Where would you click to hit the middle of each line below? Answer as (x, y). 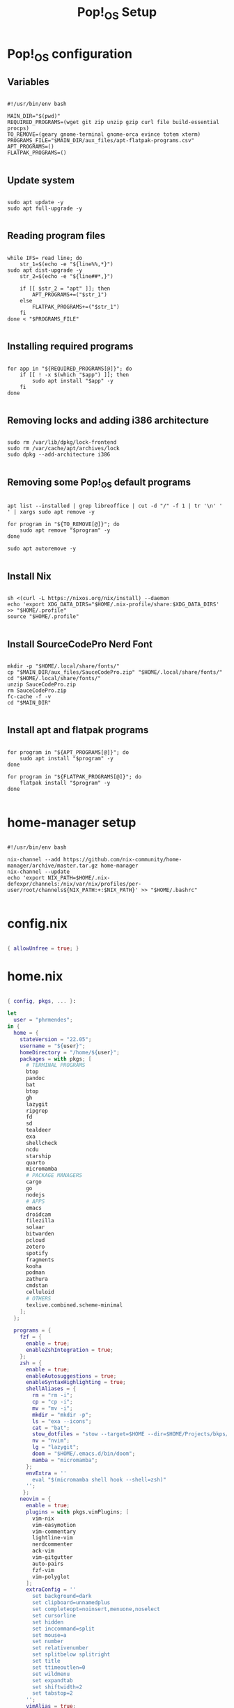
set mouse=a (50, 1635)
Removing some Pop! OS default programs (99, 483)
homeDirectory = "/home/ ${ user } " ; (70, 1052)
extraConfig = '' (51, 1590)
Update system (41, 180)
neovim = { (36, 1499)
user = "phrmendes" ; (43, 1020)
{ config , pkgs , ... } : (42, 1001)
